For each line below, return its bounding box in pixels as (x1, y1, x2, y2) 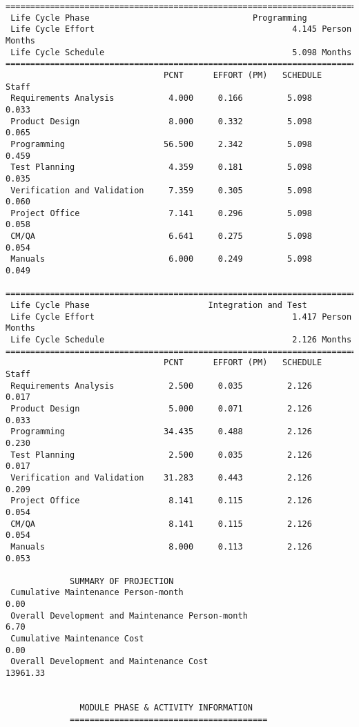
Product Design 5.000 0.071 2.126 (10, 403, 312, 414)
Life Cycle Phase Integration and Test (10, 300, 307, 311)
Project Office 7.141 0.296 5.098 (10, 208, 312, 218)
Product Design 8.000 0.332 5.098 (10, 116, 312, 126)
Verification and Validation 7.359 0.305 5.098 (10, 185, 312, 195)
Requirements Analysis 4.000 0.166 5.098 (10, 93, 312, 104)
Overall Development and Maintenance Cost (10, 657, 208, 667)
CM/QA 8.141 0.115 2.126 (10, 518, 312, 529)
